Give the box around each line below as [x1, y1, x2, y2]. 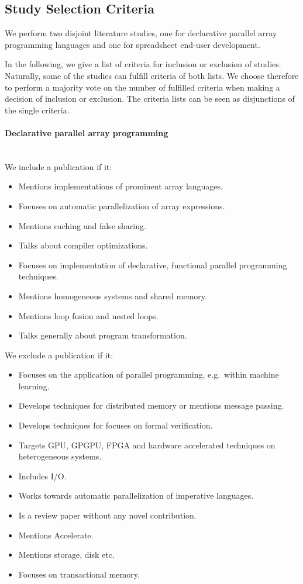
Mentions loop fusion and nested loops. [18, 309, 159, 322]
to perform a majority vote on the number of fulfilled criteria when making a [5, 81, 280, 93]
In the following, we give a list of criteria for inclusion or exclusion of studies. [5, 58, 281, 70]
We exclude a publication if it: [5, 348, 113, 361]
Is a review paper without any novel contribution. [18, 509, 197, 521]
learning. [18, 379, 50, 392]
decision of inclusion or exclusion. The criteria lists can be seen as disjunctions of [5, 92, 295, 105]
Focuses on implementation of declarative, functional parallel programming [18, 258, 287, 271]
